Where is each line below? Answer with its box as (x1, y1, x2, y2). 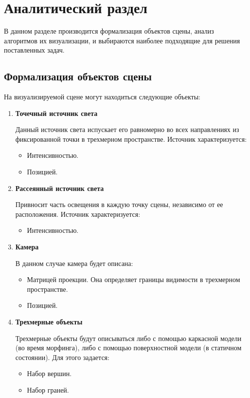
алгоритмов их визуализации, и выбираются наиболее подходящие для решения (4, 35, 240, 45)
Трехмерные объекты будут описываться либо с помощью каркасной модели (15, 333, 242, 343)
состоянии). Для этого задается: (15, 352, 109, 362)
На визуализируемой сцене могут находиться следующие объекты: (4, 92, 200, 102)
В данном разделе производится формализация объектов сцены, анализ (4, 26, 214, 36)
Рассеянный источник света (15, 183, 104, 193)
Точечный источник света (15, 108, 98, 118)
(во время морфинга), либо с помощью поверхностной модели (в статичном (15, 342, 242, 353)
